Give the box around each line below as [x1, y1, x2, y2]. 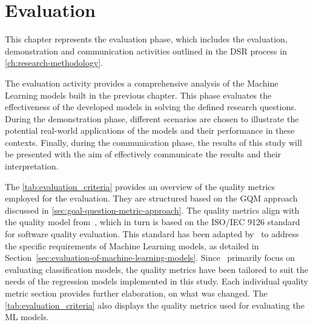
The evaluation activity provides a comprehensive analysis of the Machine [5, 76, 278, 89]
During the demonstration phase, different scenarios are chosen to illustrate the [5, 112, 299, 125]
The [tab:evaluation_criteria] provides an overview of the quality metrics [5, 180, 275, 192]
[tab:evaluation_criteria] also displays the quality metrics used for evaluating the [5, 298, 305, 311]
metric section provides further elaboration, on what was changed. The [5, 287, 268, 299]
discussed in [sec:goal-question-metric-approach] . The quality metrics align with [5, 203, 300, 216]
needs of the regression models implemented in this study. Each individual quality [5, 275, 308, 287]
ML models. [5, 310, 49, 323]
